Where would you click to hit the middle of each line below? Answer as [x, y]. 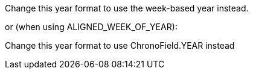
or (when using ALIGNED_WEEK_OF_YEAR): [91, 27]
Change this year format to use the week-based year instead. [127, 8]
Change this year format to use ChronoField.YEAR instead [120, 45]
